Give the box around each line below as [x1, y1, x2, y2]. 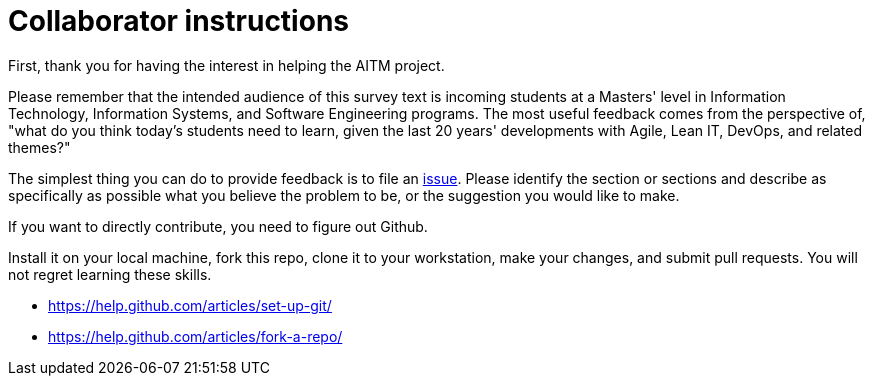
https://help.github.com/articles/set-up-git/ [48, 296, 332, 314]
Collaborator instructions [8, 4, 349, 38]
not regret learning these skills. [8, 265, 212, 283]
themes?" [8, 138, 71, 156]
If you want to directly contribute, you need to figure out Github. [8, 217, 428, 235]
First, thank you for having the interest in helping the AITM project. [8, 56, 445, 74]
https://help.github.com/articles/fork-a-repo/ [48, 327, 343, 345]
